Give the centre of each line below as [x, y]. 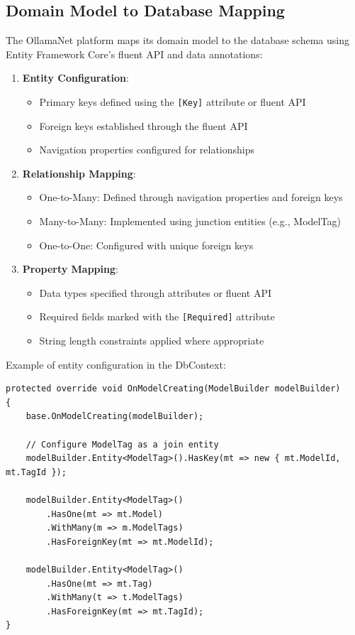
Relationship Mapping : [79, 173]
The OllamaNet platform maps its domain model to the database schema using [177, 40]
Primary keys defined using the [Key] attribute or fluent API [173, 101]
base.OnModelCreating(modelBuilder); [115, 417]
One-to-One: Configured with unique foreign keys [146, 245]
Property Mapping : [70, 269]
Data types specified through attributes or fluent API [156, 292]
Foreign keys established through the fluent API [143, 125]
